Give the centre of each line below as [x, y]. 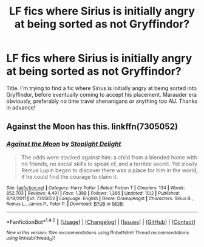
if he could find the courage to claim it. [70, 176]
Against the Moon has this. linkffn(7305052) [92, 127]
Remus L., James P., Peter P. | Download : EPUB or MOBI [65, 204]
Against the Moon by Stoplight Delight [64, 144]
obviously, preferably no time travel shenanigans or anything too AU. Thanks [102, 101]
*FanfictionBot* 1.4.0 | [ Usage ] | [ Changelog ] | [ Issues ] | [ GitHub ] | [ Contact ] [101, 221]
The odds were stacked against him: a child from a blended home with [109, 157]
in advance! [21, 107]
